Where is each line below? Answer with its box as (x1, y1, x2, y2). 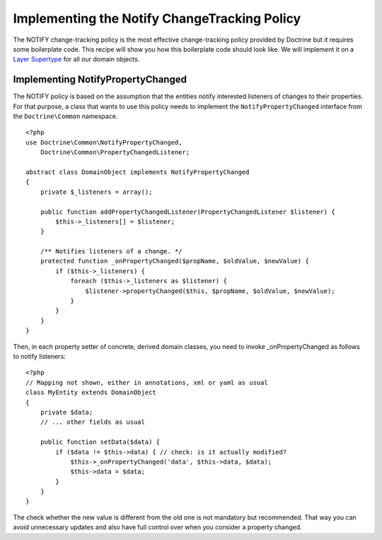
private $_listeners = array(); (40, 188, 153, 196)
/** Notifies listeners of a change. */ (40, 248, 183, 255)
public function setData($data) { (40, 438, 161, 446)
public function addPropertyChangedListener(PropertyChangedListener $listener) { (40, 207, 335, 216)
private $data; (40, 408, 93, 416)
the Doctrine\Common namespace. (13, 112, 118, 120)
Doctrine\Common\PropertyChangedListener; (40, 149, 190, 156)
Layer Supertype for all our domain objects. (13, 55, 140, 64)
